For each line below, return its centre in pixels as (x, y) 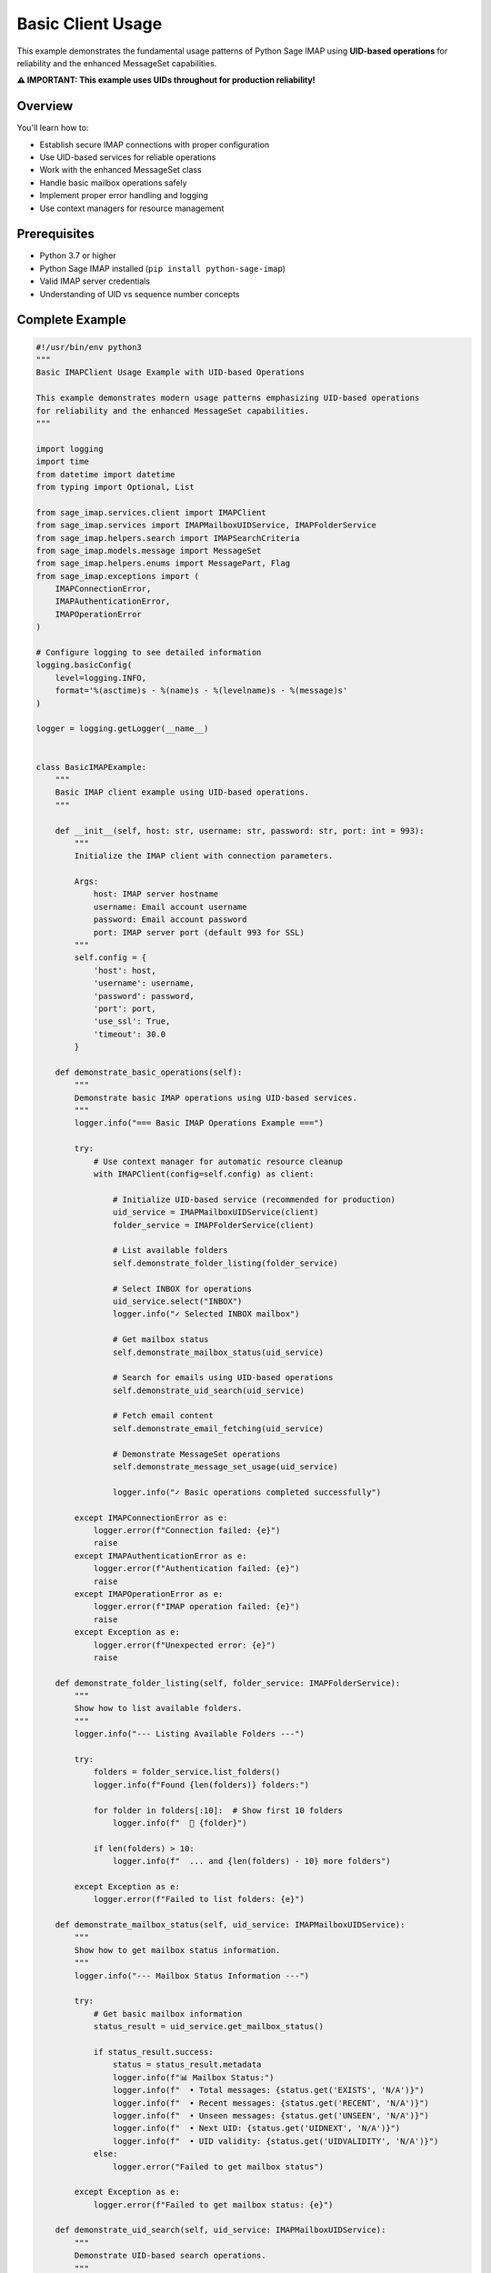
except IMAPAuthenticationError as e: (160, 1556)
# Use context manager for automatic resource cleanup (218, 1161)
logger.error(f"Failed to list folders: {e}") (199, 1899)
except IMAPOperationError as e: (149, 1594)
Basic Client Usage (90, 24)
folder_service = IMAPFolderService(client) (213, 1225)
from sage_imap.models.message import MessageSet (149, 551)
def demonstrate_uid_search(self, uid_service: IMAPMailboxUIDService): (220, 2230)
